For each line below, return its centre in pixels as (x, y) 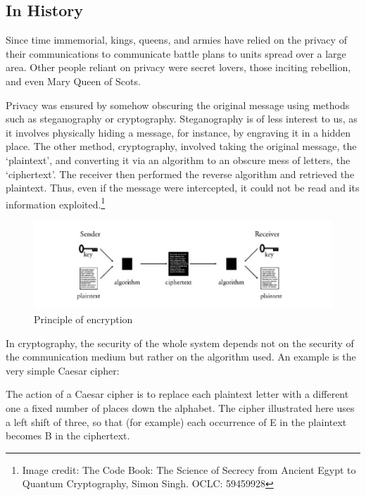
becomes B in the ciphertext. (68, 436)
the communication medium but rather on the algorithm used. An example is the (181, 357)
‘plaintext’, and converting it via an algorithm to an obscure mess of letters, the (178, 159)
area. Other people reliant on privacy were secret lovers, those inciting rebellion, (178, 67)
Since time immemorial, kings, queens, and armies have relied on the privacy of (176, 40)
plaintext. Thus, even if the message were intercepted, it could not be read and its (183, 188)
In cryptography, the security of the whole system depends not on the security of (180, 343)
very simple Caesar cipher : (63, 370)
